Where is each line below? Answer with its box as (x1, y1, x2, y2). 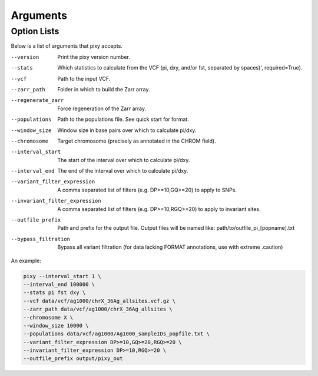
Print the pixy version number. (57, 53, 131, 60)
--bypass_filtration (11, 236, 71, 242)
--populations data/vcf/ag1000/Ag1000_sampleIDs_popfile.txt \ (23, 331, 210, 337)
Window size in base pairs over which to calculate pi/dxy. (57, 127, 197, 134)
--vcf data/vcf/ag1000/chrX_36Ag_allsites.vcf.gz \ (23, 298, 176, 304)
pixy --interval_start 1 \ (23, 273, 101, 279)
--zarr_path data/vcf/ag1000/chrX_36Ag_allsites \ (23, 306, 173, 312)
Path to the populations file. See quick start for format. (57, 116, 190, 123)
